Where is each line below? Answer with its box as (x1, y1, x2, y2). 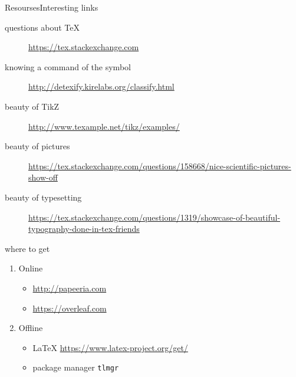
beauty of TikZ (5, 100, 60, 112)
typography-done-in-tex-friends (28, 222, 140, 235)
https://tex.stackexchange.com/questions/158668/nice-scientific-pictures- (28, 159, 291, 172)
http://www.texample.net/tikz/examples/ (28, 120, 180, 132)
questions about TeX (5, 21, 80, 33)
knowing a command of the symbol (5, 60, 131, 73)
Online (18, 262, 43, 274)
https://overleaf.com (32, 301, 107, 314)
